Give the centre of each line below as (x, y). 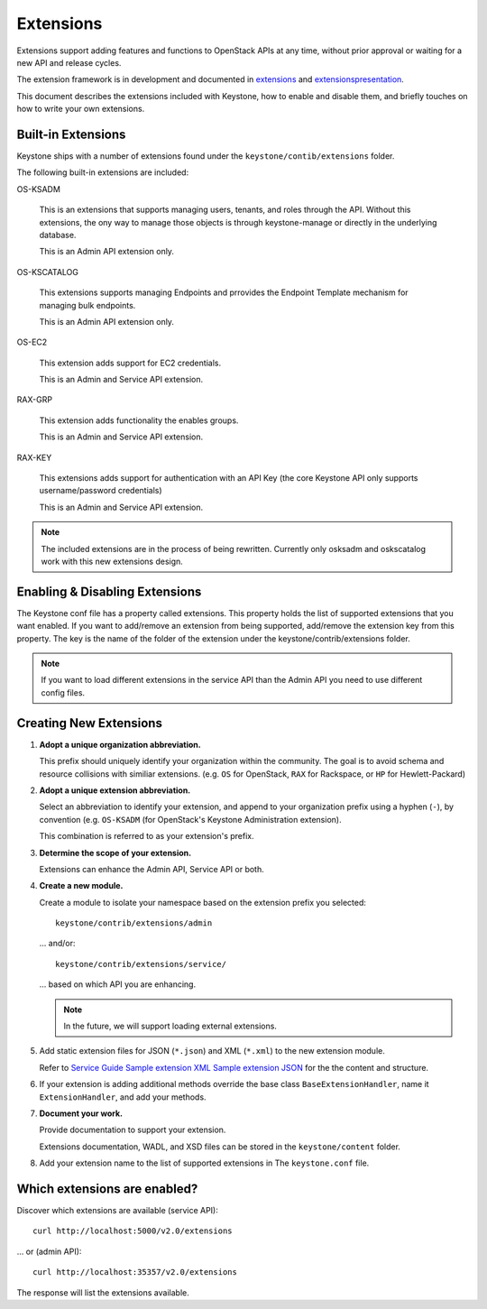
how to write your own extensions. (81, 109)
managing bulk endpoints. (87, 305)
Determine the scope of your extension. (115, 853)
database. (58, 235)
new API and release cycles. (69, 62)
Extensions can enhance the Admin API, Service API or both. (152, 869)
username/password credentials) (101, 491)
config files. (63, 692)
